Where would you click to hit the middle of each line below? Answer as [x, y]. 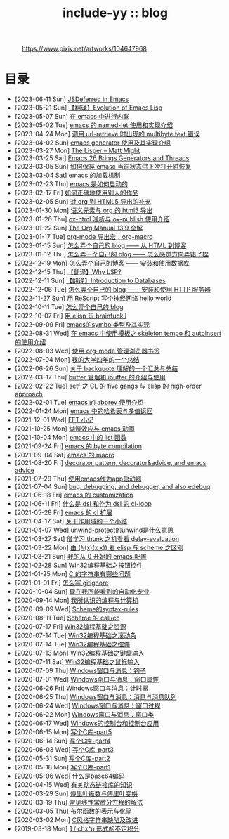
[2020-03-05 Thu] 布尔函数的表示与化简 [73, 811]
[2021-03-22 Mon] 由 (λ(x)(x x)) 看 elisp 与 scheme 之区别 [99, 548]
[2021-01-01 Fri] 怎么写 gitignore [61, 583]
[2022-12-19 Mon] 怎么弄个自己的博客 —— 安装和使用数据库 [102, 263]
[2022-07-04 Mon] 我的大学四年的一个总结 [77, 360]
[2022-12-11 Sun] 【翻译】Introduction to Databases [90, 281]
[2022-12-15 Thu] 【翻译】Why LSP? [68, 272]
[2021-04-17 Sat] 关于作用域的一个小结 [71, 521]
